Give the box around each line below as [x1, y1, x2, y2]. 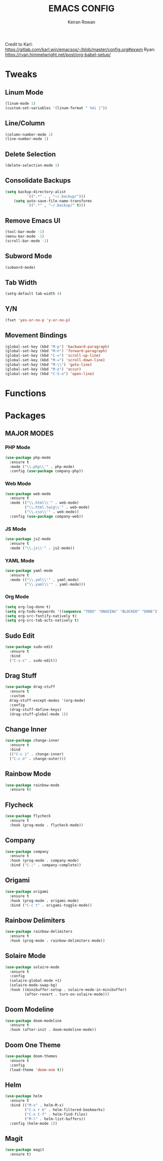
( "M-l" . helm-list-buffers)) [24, 1116, 86, 1122]
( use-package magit [5, 1147, 45, 1152]
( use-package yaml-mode [5, 569, 53, 573]
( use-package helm [5, 1094, 42, 1099]
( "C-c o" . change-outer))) [9, 756, 66, 761]
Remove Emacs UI [5, 216, 61, 225]
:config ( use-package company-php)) [9, 469, 83, 473]
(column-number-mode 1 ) [5, 132, 53, 137]
